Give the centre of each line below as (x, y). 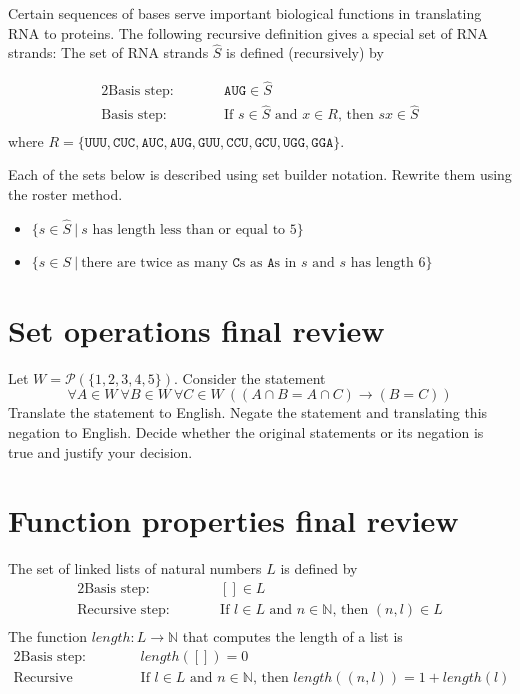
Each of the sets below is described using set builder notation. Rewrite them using (260, 174)
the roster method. (65, 193)
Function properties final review (233, 520)
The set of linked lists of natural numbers (135, 568)
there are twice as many (154, 263)
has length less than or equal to (189, 229)
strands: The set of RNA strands (108, 52)
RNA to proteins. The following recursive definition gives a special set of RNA (248, 32)
